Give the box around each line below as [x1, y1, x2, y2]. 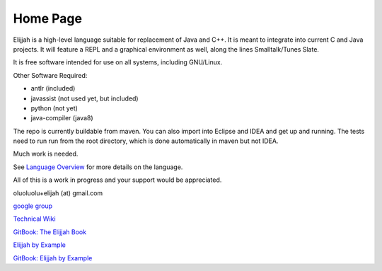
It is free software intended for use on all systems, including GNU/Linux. [13, 58, 223, 67]
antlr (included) [30, 84, 76, 93]
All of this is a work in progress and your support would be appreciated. [13, 175, 222, 184]
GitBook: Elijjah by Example [13, 253, 93, 262]
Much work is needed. [13, 149, 79, 158]
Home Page [13, 11, 83, 26]
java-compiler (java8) [30, 114, 93, 122]
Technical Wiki [13, 214, 56, 223]
